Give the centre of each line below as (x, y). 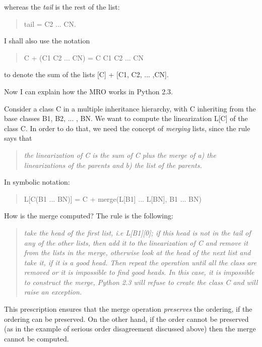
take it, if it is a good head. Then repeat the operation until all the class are (140, 262)
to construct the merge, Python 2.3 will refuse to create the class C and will (141, 282)
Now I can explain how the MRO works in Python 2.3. (88, 91)
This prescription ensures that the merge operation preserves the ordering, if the (128, 309)
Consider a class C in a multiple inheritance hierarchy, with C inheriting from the (130, 108)
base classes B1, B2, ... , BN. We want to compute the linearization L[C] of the (126, 118)
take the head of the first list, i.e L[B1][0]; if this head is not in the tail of (137, 232)
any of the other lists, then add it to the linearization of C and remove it (136, 242)
